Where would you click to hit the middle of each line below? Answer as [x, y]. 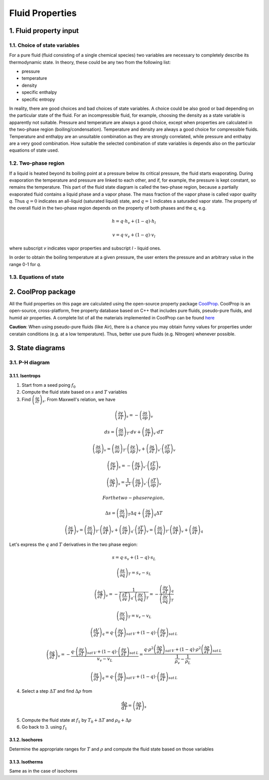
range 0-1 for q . [25, 264]
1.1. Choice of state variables [44, 45]
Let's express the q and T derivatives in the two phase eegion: [73, 544]
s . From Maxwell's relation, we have [79, 400]
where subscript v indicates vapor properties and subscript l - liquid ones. [85, 248]
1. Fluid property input [44, 31]
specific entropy [38, 99]
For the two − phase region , [133, 498]
